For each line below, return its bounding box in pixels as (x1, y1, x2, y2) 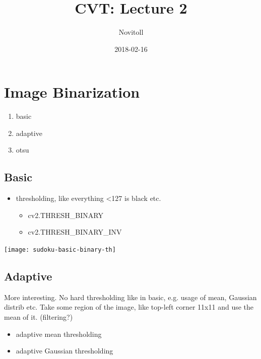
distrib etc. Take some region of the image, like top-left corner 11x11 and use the (4, 302, 254, 312)
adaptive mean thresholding (16, 328, 102, 339)
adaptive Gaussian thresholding (16, 345, 113, 356)
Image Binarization (4, 82, 140, 102)
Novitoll (118, 27, 144, 37)
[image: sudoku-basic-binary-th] (4, 246, 116, 254)
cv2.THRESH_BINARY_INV (28, 227, 122, 237)
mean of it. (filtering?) (4, 312, 73, 322)
